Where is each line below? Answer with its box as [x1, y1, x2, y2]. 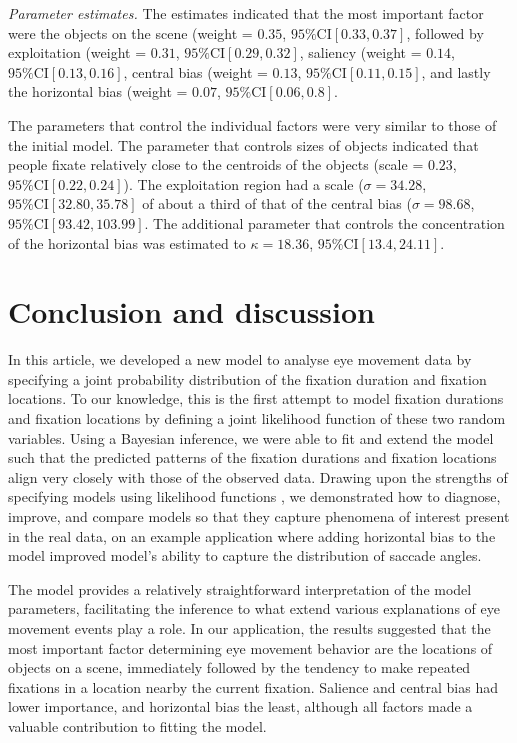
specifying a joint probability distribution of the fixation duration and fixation [8, 368, 487, 389]
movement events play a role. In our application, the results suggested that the [8, 617, 491, 638]
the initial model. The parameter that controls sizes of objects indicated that [8, 134, 479, 155]
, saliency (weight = [299, 42, 422, 63]
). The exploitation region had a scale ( [123, 173, 364, 194]
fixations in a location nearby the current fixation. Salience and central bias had [8, 676, 498, 697]
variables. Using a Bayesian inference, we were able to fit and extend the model [8, 427, 494, 448]
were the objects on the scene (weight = [8, 22, 253, 43]
